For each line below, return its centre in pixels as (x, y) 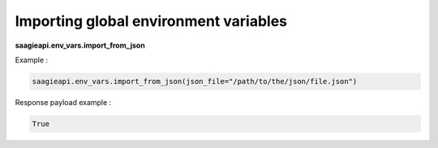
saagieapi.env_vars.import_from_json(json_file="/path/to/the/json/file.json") (195, 81)
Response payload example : (63, 102)
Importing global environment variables (151, 21)
